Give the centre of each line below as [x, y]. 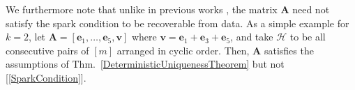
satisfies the [289, 50]
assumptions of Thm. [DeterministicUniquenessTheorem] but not [145, 64]
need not [311, 9]
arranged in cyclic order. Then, [183, 50]
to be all [308, 37]
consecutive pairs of [47, 50]
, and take [252, 37]
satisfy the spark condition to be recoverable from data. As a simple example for [177, 23]
